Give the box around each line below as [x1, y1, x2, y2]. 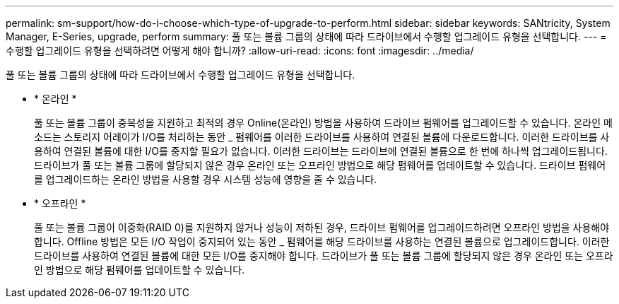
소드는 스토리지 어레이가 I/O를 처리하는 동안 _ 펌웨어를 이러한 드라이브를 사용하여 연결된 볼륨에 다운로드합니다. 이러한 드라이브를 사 [34, 131, 610, 143]
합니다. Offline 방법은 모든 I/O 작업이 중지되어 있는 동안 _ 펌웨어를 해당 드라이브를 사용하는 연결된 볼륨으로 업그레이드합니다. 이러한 [34, 235, 610, 247]
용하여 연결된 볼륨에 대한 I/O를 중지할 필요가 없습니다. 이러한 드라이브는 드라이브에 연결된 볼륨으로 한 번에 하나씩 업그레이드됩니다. [34, 145, 608, 157]
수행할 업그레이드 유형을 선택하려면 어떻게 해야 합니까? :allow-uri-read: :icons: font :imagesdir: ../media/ [6, 45, 474, 57]
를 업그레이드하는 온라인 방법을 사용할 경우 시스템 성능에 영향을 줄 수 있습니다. [34, 173, 377, 185]
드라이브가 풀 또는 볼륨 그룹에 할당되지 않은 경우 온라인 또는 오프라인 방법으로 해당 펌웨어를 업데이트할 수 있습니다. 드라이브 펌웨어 [34, 159, 606, 171]
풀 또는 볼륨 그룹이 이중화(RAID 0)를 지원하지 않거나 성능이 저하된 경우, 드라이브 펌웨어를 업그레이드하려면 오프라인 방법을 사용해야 [34, 221, 610, 233]
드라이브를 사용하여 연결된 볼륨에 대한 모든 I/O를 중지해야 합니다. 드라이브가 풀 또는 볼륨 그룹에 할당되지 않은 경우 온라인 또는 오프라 [34, 250, 613, 262]
